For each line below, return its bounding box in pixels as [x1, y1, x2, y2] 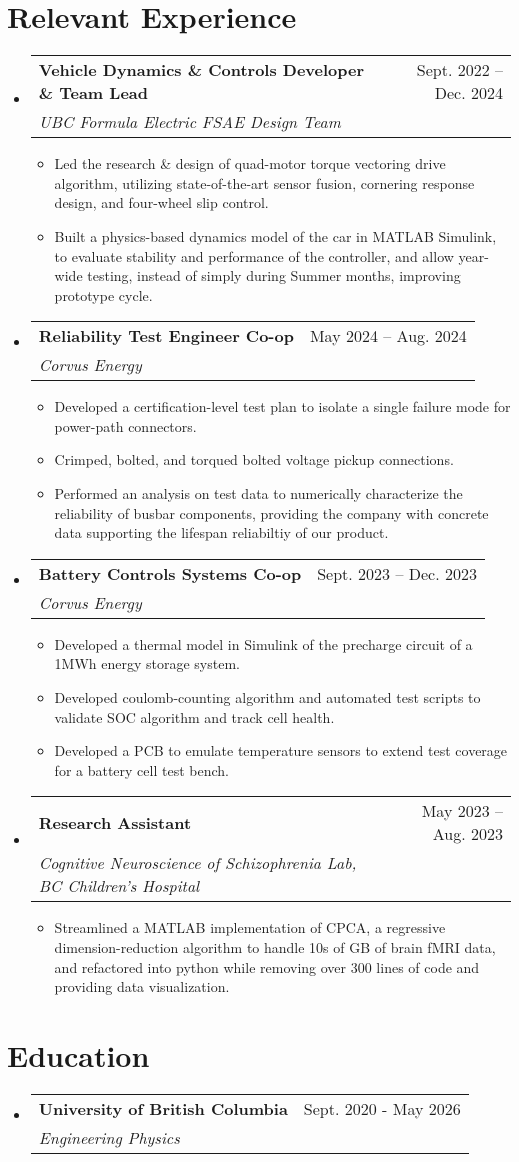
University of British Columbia [38, 1096, 288, 1120]
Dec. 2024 [434, 81, 503, 105]
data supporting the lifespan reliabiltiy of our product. [54, 522, 389, 543]
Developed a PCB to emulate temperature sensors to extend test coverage [54, 740, 508, 761]
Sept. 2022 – [416, 58, 503, 82]
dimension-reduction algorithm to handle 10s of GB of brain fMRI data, [54, 937, 496, 957]
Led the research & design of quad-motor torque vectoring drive [54, 153, 446, 174]
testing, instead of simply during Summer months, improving [87, 265, 461, 286]
